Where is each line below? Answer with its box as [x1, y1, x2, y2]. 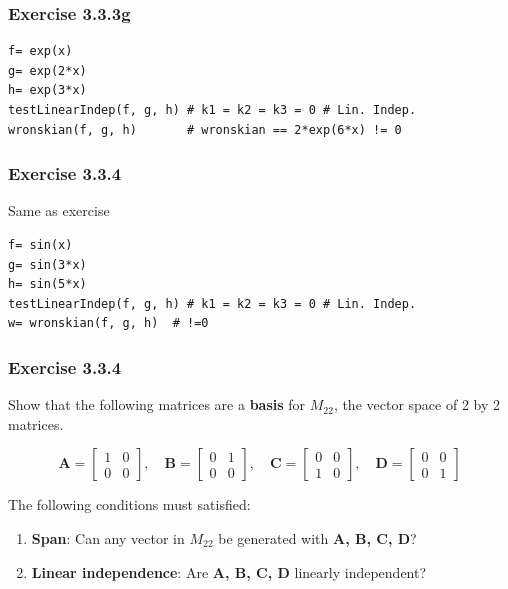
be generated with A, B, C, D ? [218, 527, 417, 548]
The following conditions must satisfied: [8, 494, 251, 515]
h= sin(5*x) [8, 277, 87, 292]
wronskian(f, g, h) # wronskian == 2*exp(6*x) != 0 [8, 122, 402, 137]
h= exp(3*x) [8, 83, 87, 98]
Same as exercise [8, 200, 110, 221]
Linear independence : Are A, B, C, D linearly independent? [31, 561, 427, 582]
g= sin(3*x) [8, 257, 87, 272]
